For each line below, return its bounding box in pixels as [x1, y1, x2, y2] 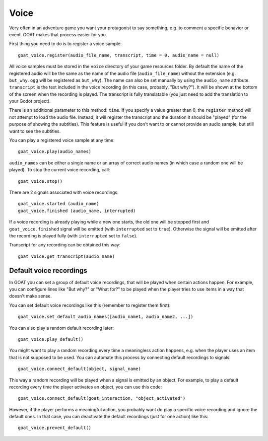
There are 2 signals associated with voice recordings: [9, 189, 119, 195]
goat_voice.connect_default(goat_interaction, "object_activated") [18, 395, 186, 401]
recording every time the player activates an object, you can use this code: [9, 384, 162, 390]
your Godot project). [9, 98, 51, 104]
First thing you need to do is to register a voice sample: [9, 41, 122, 47]
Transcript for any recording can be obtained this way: [9, 242, 121, 248]
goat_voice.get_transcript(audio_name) [18, 253, 115, 259]
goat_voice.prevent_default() [18, 425, 92, 431]
